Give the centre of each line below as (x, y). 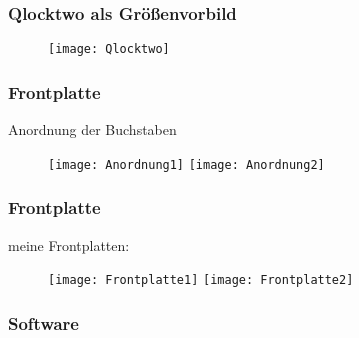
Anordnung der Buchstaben (92, 129)
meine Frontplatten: (69, 244)
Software (43, 322)
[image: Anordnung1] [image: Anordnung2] (186, 164)
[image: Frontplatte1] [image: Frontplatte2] (201, 280)
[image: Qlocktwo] (109, 49)
